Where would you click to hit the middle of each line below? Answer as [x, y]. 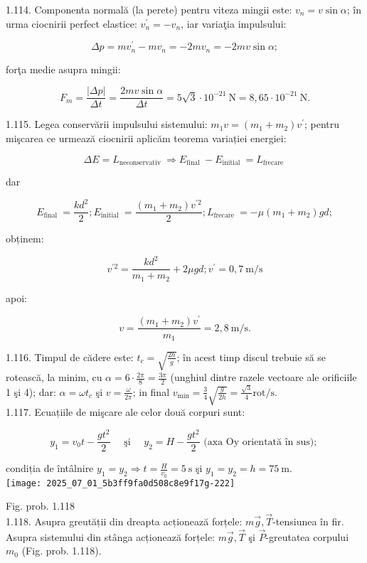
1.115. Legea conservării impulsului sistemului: [107, 124]
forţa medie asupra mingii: [63, 69]
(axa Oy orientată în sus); [260, 442]
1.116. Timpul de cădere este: [70, 356]
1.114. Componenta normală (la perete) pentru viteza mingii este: [149, 9]
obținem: [25, 238]
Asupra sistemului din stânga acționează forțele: [110, 536]
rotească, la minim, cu [54, 377]
